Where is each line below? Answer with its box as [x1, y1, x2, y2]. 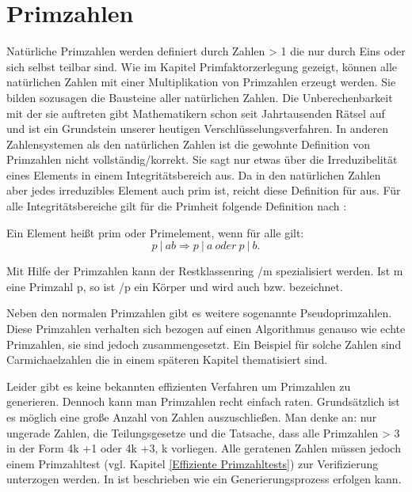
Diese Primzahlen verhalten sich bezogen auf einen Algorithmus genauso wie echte [6, 320, 406, 337]
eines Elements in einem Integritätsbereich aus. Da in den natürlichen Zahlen [6, 166, 381, 183]
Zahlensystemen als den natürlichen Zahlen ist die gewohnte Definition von [6, 135, 371, 152]
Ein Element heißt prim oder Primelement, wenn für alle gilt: [6, 224, 304, 240]
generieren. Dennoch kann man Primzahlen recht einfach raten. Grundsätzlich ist [6, 393, 400, 410]
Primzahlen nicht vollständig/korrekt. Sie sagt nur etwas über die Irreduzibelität [6, 151, 398, 168]
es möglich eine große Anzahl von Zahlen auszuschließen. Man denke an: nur [6, 409, 377, 425]
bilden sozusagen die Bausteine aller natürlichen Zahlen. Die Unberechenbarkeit [6, 89, 393, 105]
